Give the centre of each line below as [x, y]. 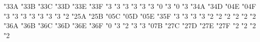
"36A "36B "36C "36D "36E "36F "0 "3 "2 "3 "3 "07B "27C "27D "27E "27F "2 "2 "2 [130, 25]
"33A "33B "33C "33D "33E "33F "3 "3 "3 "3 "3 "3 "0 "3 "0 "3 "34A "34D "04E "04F [130, 6]
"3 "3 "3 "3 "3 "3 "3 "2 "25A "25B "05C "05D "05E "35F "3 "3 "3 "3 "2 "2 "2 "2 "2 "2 [130, 16]
